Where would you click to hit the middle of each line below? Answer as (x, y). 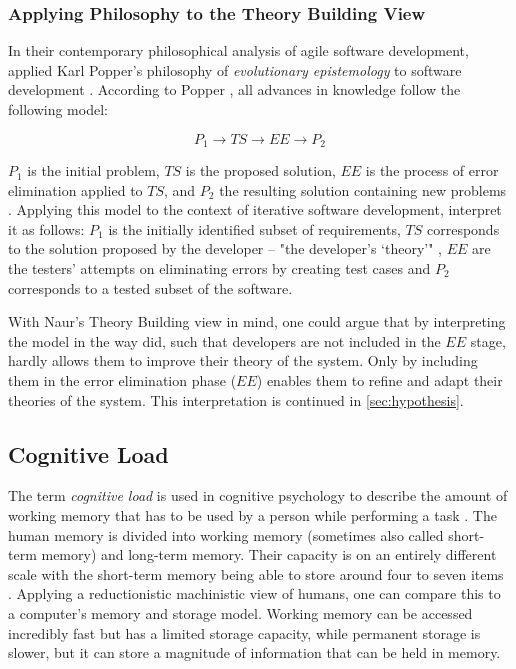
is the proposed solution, (260, 170)
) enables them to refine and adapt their (379, 379)
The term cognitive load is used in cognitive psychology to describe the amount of (258, 495)
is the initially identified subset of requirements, (254, 228)
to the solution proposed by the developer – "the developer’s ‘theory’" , (225, 248)
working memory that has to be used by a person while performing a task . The (252, 514)
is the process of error (432, 170)
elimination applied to (75, 189)
